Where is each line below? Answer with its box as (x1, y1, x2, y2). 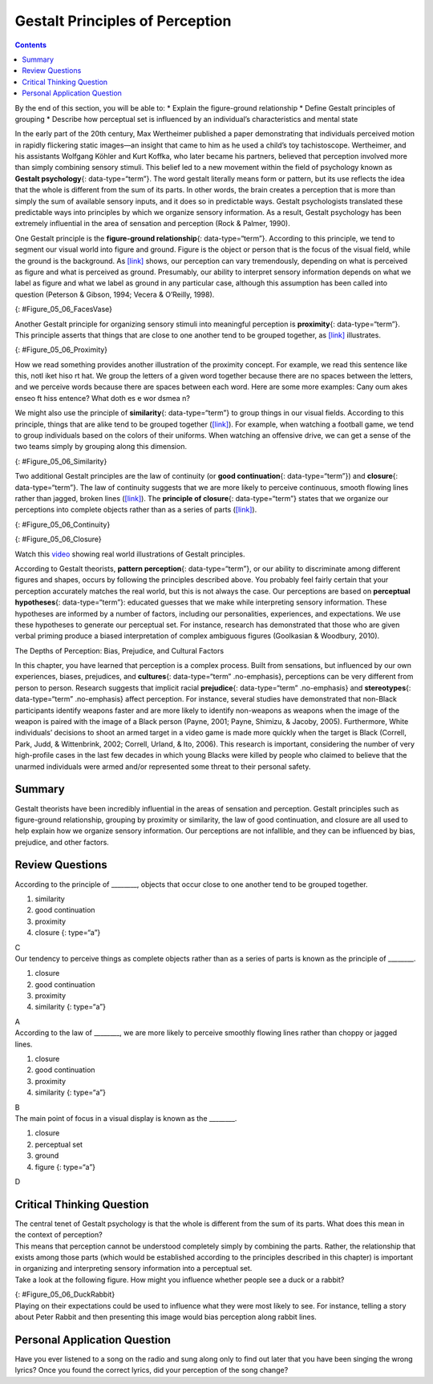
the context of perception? (14, 1230, 103, 1240)
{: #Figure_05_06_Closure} (14, 534, 102, 544)
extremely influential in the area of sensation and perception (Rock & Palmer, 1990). (14, 219, 290, 229)
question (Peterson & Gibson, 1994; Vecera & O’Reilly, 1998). (14, 289, 215, 299)
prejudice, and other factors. (14, 837, 110, 847)
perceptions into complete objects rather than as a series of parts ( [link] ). (14, 505, 257, 515)
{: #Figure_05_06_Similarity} (14, 456, 107, 466)
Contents (14, 40, 47, 50)
